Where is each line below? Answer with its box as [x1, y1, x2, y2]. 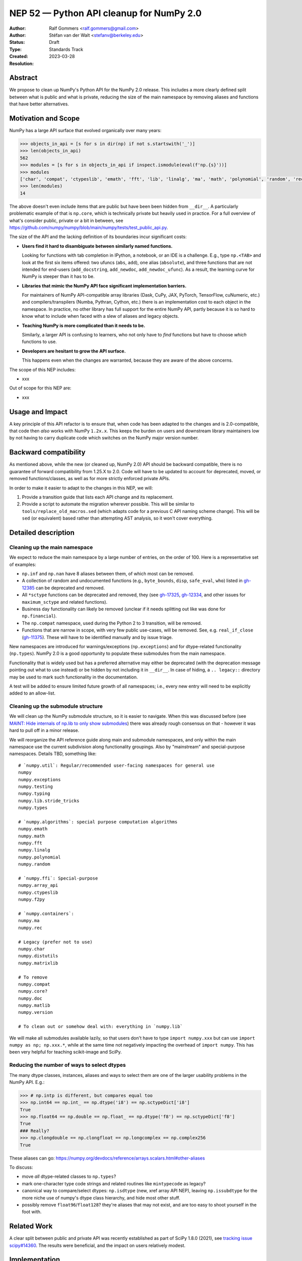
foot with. [22, 1209, 42, 1215]
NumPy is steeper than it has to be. [22, 273, 95, 279]
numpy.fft [18, 840, 42, 846]
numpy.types [18, 805, 48, 811]
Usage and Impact [9, 408, 68, 416]
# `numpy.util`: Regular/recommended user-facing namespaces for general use [18, 762, 215, 768]
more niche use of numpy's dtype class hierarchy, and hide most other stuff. [22, 1194, 181, 1200]
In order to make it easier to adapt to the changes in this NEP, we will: [9, 485, 153, 491]
